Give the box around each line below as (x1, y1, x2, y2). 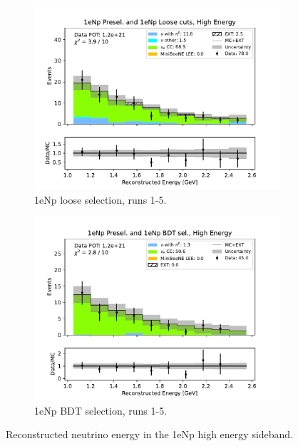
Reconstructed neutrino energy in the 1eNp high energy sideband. (6, 427, 294, 442)
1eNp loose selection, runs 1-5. (34, 192, 167, 207)
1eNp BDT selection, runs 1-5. (34, 403, 168, 418)
